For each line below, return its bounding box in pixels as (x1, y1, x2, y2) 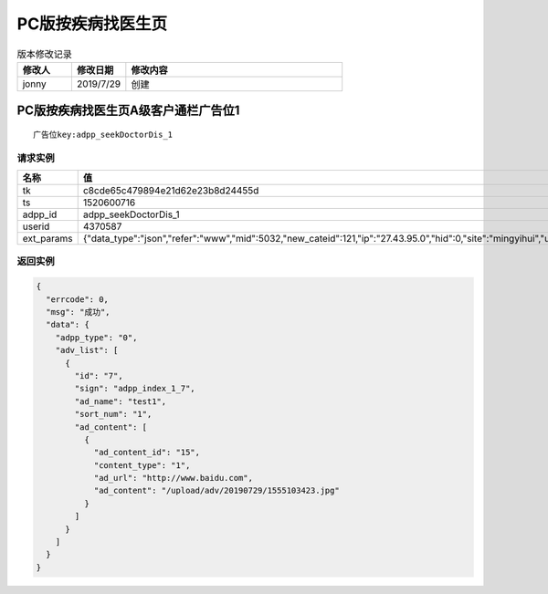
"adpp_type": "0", (55, 332, 138, 342)
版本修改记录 (16, 47, 73, 60)
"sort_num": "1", (74, 409, 153, 420)
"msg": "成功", (46, 307, 111, 318)
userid (22, 220, 50, 233)
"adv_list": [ (55, 345, 119, 356)
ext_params (22, 233, 73, 245)
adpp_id (22, 208, 58, 221)
